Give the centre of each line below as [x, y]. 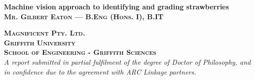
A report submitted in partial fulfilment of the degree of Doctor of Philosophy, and [127, 61]
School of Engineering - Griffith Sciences [80, 52]
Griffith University [40, 42]
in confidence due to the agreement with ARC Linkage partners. [100, 71]
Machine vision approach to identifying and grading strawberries [117, 6]
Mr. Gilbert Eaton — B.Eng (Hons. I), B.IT [84, 16]
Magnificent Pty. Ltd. [45, 33]
